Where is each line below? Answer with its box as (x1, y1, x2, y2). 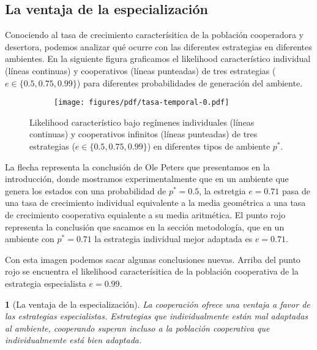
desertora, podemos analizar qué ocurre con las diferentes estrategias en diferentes (5, 40, 312, 53)
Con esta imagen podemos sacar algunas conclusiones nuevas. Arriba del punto (5, 253, 300, 265)
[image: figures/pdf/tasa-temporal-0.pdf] (54, 98, 229, 107)
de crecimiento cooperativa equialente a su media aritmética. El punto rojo (5, 208, 286, 221)
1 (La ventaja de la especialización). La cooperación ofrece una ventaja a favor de (5, 297, 310, 310)
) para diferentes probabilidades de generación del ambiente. (76, 76, 303, 89)
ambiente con (5, 232, 54, 245)
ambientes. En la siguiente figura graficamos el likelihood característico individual (5, 52, 311, 65)
